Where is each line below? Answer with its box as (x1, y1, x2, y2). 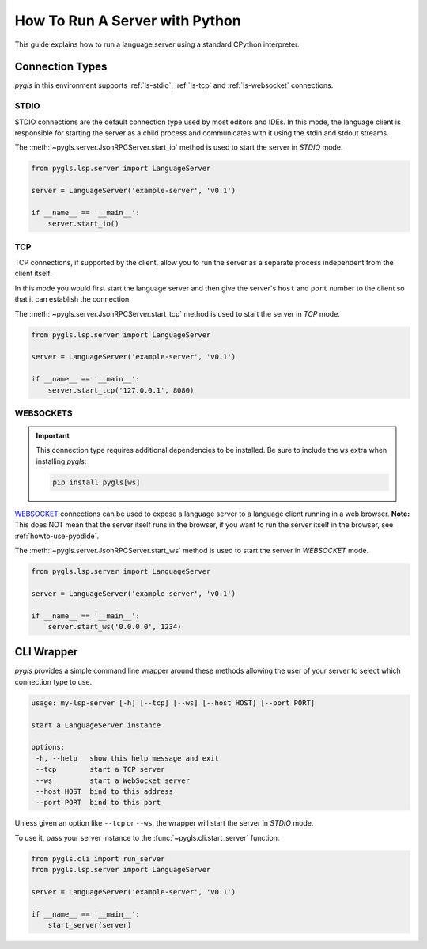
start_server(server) (47, 921, 132, 930)
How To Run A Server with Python (14, 12, 241, 29)
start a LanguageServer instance (31, 720, 161, 730)
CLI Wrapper (14, 645, 78, 659)
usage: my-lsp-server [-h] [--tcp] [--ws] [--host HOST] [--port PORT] (31, 698, 316, 708)
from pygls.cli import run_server (31, 854, 165, 863)
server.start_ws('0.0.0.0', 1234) (47, 622, 182, 631)
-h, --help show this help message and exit (36, 754, 219, 763)
